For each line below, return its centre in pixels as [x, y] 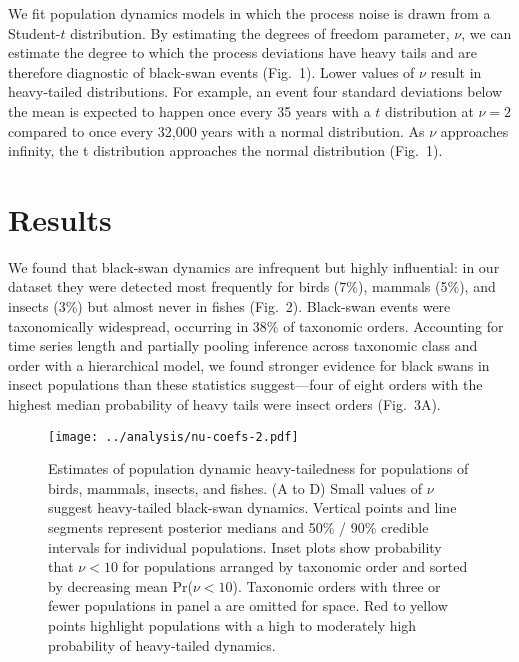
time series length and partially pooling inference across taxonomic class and [243, 345]
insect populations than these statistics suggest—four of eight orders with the [245, 384]
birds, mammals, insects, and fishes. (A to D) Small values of [235, 487]
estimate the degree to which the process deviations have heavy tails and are [243, 52]
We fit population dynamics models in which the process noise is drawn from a [249, 13]
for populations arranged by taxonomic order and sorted [295, 566]
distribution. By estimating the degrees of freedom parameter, [260, 32]
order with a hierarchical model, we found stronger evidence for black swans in [249, 364]
